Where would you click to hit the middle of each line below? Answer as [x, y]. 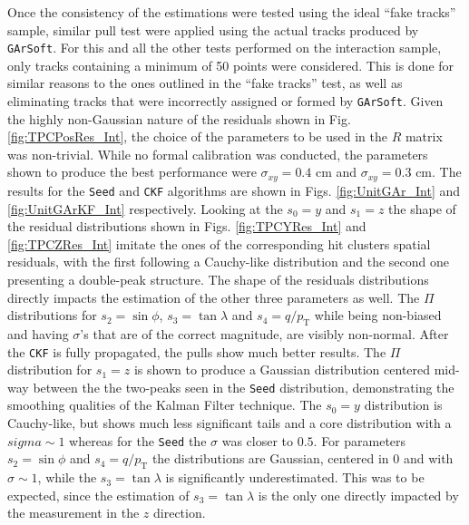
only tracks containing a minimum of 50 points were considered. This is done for [231, 65]
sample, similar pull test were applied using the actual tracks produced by [213, 29]
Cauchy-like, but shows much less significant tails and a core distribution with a [230, 423]
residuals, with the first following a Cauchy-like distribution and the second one [229, 262]
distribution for [50, 369]
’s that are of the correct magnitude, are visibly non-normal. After [264, 333]
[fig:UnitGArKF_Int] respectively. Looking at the [145, 208]
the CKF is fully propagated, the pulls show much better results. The [197, 351]
